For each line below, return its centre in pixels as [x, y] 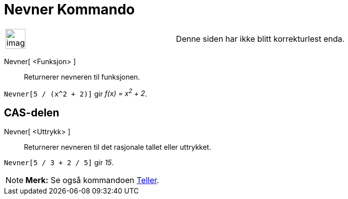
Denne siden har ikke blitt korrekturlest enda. [261, 39]
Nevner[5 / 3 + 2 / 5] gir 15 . [59, 163]
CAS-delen [32, 112]
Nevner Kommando [70, 9]
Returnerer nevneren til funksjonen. [82, 77]
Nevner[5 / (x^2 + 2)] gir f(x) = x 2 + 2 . [76, 93]
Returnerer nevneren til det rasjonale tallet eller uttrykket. [118, 147]
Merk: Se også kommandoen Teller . [92, 180]
